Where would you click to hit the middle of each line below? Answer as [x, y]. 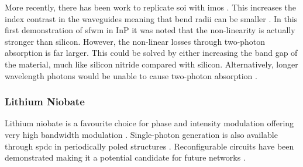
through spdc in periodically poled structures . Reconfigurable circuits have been [149, 146]
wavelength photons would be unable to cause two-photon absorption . [131, 75]
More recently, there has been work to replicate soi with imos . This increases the [151, 7]
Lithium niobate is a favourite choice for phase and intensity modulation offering [149, 123]
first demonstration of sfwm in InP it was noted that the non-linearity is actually [150, 30]
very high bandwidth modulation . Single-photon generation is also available [141, 134]
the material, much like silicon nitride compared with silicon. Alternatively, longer [151, 64]
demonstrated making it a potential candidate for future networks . [125, 157]
